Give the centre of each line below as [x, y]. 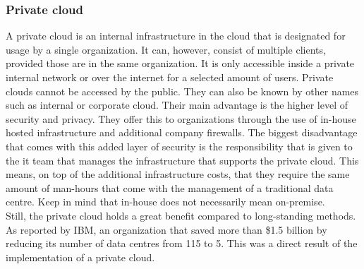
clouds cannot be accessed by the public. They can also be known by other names [182, 91]
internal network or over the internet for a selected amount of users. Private [170, 77]
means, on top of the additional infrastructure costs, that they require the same [178, 174]
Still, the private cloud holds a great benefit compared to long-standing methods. [181, 215]
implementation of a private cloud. [80, 257]
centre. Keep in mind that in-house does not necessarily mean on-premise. [165, 202]
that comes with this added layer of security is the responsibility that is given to [179, 146]
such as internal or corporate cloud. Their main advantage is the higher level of [177, 105]
